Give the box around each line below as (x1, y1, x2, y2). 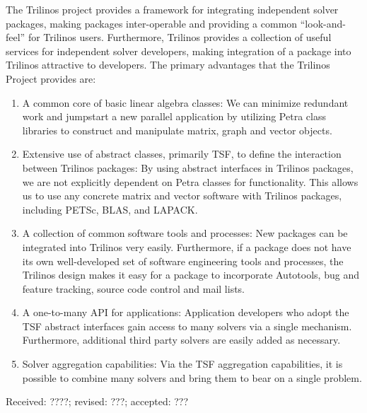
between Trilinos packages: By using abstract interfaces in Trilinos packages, (22, 160, 354, 175)
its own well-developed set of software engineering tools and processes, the (22, 253, 344, 268)
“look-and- (300, 16, 346, 30)
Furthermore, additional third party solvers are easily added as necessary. (22, 332, 341, 347)
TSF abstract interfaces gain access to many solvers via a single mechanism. (22, 318, 352, 333)
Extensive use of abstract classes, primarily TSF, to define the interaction (22, 146, 342, 161)
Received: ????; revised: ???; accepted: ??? (6, 394, 189, 409)
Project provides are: (6, 71, 96, 86)
